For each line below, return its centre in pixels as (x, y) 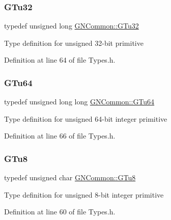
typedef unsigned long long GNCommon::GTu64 (79, 102)
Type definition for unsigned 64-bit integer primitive (86, 118)
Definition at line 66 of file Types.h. (60, 136)
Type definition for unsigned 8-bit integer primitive (84, 194)
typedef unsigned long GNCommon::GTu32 (72, 26)
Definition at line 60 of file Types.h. (60, 212)
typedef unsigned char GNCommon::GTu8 (70, 177)
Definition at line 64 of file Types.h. (60, 60)
